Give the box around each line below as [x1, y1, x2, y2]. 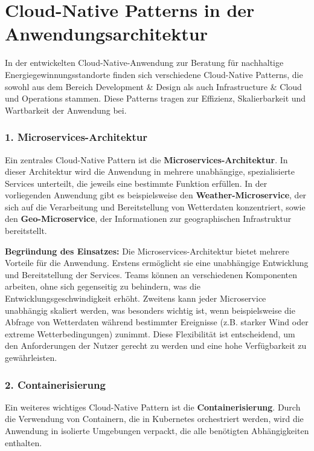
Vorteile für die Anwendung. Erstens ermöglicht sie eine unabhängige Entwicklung [5, 256, 309, 269]
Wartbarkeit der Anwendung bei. [5, 103, 127, 116]
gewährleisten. [5, 351, 57, 363]
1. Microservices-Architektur [5, 129, 147, 144]
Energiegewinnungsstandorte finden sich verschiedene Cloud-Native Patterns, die [5, 68, 303, 80]
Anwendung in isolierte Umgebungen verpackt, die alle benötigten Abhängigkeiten [5, 424, 309, 436]
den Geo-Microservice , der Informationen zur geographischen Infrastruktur [5, 212, 292, 225]
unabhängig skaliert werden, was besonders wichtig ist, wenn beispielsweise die [5, 303, 295, 316]
